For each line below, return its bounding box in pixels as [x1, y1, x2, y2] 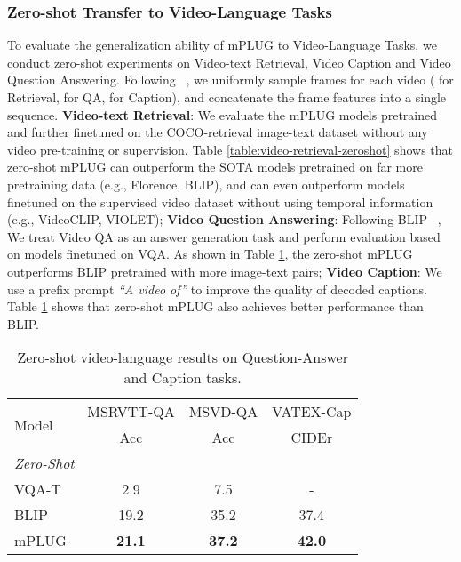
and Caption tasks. [123, 367, 242, 389]
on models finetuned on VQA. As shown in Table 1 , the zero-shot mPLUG [7, 245, 413, 263]
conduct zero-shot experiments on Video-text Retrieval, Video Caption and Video [7, 52, 451, 71]
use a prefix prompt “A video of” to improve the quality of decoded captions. [7, 279, 427, 298]
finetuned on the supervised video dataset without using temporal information [7, 192, 433, 211]
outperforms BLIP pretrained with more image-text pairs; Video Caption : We [7, 261, 442, 280]
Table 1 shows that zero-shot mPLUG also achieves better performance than [7, 297, 424, 316]
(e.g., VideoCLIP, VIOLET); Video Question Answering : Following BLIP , [7, 210, 441, 229]
